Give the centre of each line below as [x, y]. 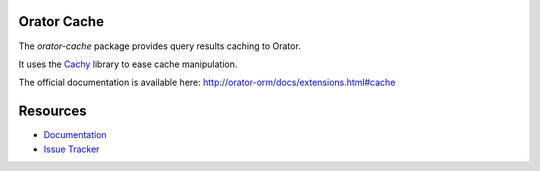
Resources [52, 111]
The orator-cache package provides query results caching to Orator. [160, 46]
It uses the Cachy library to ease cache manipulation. [128, 64]
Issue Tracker [71, 149]
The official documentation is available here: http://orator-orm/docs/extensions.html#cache [207, 82]
